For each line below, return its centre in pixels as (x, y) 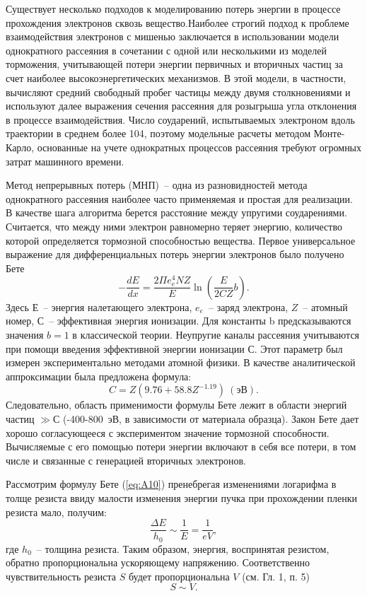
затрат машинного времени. (65, 161)
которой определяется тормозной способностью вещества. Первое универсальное (181, 240)
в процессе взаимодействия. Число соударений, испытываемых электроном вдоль (180, 119)
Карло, (20, 147)
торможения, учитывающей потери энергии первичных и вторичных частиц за (174, 64)
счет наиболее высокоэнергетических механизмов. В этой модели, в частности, (176, 77)
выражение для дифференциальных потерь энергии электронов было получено (175, 254)
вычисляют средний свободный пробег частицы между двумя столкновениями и (178, 92)
